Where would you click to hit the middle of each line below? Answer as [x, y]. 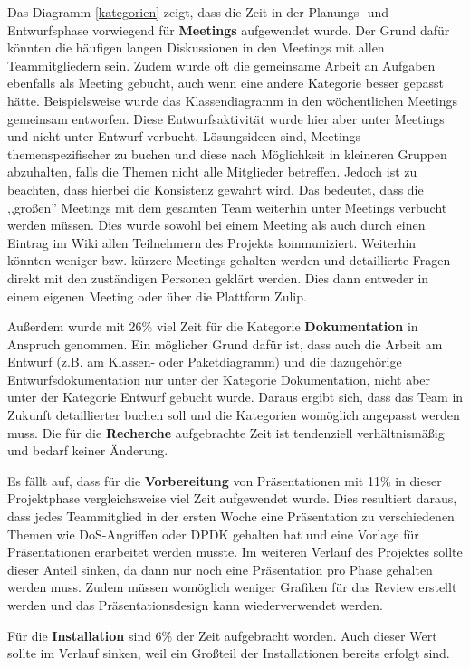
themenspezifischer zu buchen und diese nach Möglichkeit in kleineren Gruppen [227, 153]
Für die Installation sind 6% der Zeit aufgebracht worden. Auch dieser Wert [222, 635]
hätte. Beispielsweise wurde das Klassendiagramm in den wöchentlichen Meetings [232, 100]
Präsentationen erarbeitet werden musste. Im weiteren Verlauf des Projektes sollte [235, 552]
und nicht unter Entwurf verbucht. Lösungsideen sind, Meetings [184, 136]
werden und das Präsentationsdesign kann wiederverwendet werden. [195, 605]
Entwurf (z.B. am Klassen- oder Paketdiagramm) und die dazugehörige [205, 362]
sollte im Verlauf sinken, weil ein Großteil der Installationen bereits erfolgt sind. [229, 653]
